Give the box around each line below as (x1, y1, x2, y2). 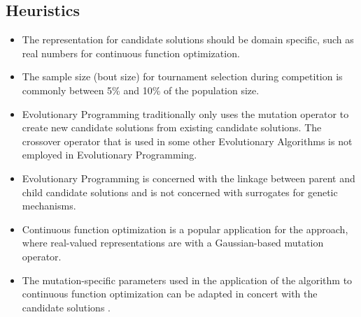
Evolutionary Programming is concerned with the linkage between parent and (22, 170, 355, 185)
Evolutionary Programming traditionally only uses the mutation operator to (22, 106, 349, 121)
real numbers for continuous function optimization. (22, 45, 240, 60)
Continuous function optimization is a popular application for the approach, (22, 221, 348, 236)
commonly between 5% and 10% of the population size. (22, 82, 260, 97)
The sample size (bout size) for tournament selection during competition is (22, 69, 343, 84)
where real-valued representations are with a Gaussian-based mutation (22, 235, 324, 250)
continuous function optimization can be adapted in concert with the (22, 286, 318, 301)
